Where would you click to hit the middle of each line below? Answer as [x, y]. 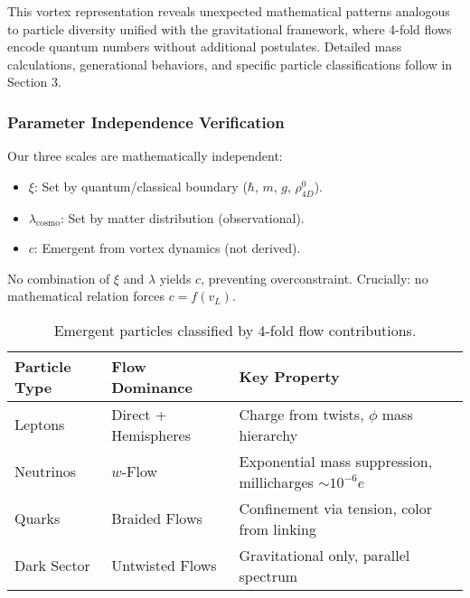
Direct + [139, 414]
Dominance [152, 387]
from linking [277, 528]
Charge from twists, [301, 414]
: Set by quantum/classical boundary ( [141, 186]
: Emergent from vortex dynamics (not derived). [167, 248]
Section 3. [34, 82]
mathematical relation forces [86, 296]
